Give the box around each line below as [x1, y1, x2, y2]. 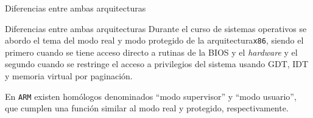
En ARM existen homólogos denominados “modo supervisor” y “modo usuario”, [5, 90, 297, 102]
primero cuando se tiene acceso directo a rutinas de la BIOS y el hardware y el [5, 45, 298, 58]
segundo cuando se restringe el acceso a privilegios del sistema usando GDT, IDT [5, 57, 309, 70]
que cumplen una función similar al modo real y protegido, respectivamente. [5, 102, 289, 114]
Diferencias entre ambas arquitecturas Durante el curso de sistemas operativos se [5, 22, 307, 34]
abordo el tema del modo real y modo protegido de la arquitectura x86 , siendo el [5, 34, 304, 47]
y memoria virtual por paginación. [5, 70, 133, 82]
